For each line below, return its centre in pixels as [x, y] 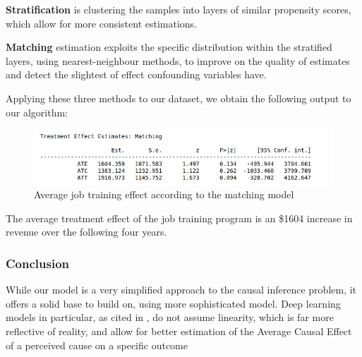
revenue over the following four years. [86, 232]
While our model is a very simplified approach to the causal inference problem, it [181, 290]
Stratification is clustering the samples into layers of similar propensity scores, [179, 9]
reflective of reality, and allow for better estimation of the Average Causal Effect [179, 331]
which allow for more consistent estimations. [102, 23]
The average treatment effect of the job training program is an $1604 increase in [179, 218]
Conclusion [37, 263]
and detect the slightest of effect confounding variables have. [136, 74]
